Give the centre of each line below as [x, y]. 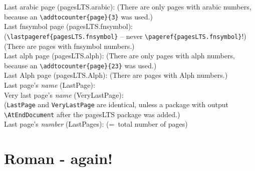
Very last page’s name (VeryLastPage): [64, 94]
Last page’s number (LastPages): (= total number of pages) [96, 124]
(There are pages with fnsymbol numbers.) [69, 46]
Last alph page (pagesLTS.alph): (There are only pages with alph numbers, [119, 56]
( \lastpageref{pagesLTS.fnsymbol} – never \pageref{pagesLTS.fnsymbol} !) [125, 36]
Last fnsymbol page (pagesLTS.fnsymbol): [68, 26]
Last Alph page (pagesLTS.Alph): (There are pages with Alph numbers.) [116, 75]
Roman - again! [58, 158]
